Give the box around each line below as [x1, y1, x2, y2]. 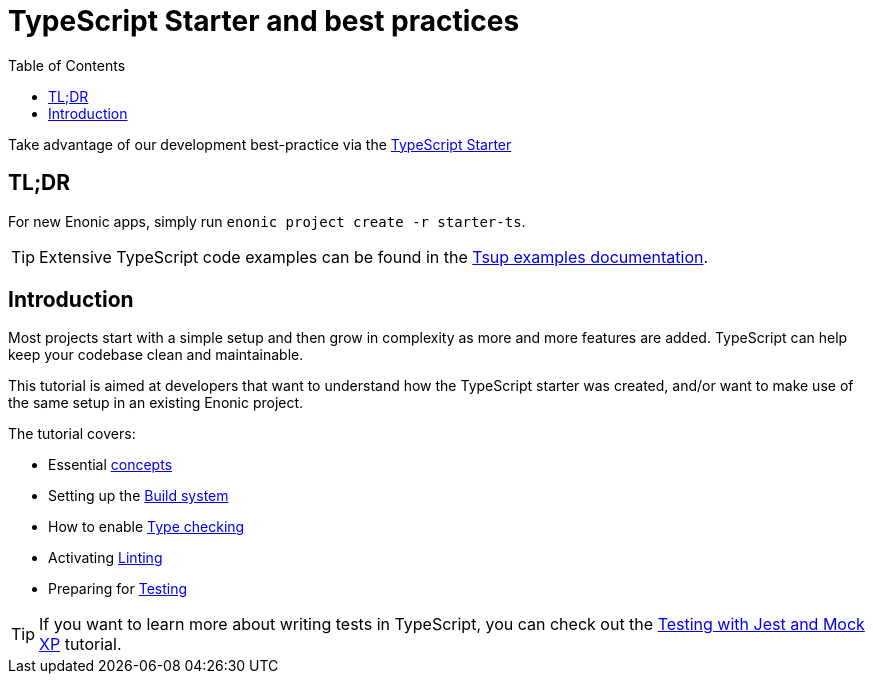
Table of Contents [8, 56, 126, 74]
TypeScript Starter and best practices [8, 4, 520, 38]
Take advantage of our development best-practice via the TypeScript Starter [8, 135, 512, 153]
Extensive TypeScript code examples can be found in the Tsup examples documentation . [39, 246, 709, 267]
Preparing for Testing [48, 580, 188, 598]
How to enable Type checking [48, 518, 245, 536]
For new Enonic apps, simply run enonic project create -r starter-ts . [8, 212, 526, 230]
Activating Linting [48, 549, 163, 567]
